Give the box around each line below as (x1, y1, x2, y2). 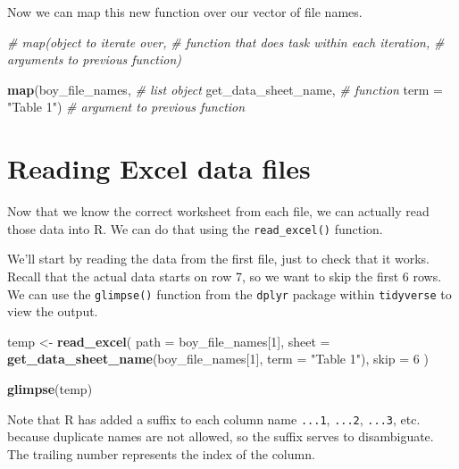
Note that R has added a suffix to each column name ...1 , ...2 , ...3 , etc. (7, 409, 421, 428)
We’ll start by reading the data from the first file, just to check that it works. (7, 249, 430, 268)
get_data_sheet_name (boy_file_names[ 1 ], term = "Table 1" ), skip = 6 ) (7, 349, 429, 368)
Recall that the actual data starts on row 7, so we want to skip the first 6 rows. (7, 266, 442, 285)
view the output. (7, 302, 98, 321)
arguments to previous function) (7, 50, 182, 69)
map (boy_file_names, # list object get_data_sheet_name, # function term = (7, 80, 443, 98)
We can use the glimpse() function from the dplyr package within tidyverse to (7, 284, 452, 303)
